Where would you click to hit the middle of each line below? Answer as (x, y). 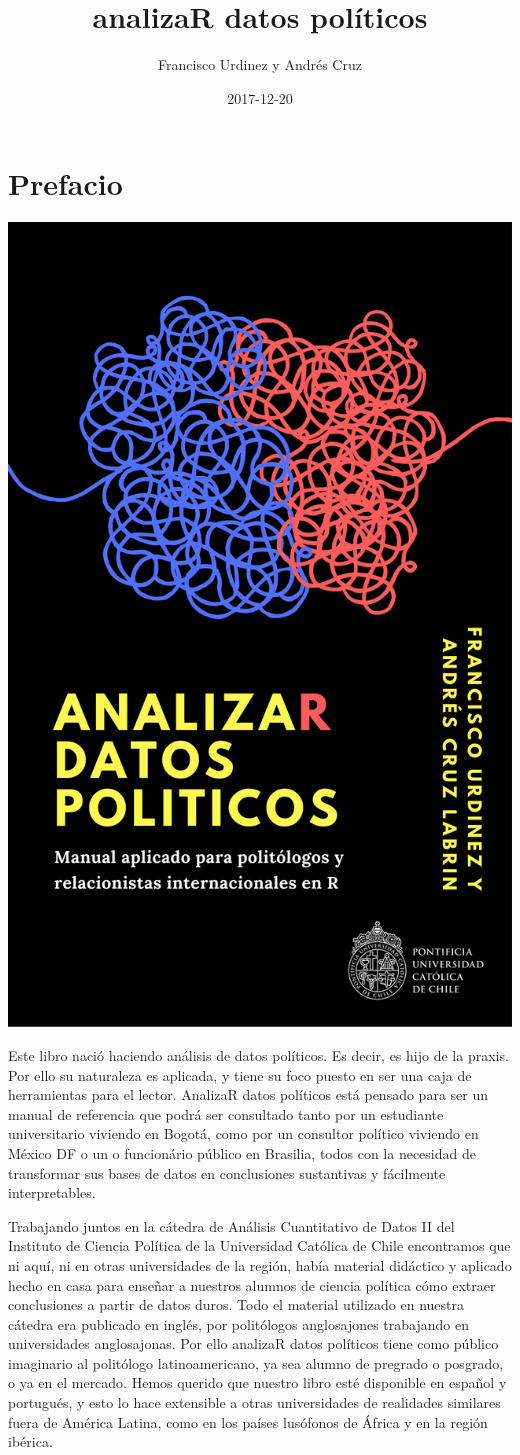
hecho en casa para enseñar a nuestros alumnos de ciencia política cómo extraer (252, 1284)
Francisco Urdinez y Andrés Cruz (260, 64)
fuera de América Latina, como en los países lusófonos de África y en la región (248, 1421)
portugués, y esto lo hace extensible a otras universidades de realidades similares (254, 1402)
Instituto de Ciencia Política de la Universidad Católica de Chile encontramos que (259, 1245)
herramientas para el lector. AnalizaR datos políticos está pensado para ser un (248, 1094)
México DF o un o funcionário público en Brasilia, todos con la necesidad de (242, 1152)
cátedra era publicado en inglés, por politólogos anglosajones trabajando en (238, 1323)
